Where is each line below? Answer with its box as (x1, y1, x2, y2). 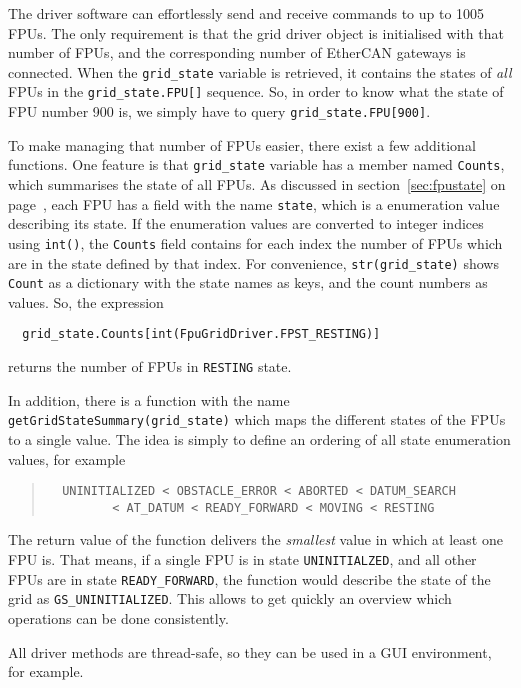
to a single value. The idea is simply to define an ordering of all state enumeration (8, 428, 511, 449)
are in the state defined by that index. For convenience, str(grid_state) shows (8, 252, 499, 273)
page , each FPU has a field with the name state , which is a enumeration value (8, 193, 500, 214)
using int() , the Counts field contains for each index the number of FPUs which (8, 232, 503, 253)
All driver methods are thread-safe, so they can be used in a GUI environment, (8, 641, 492, 662)
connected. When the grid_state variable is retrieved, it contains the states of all (8, 61, 512, 82)
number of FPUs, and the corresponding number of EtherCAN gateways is (8, 42, 466, 63)
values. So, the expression (8, 291, 164, 312)
